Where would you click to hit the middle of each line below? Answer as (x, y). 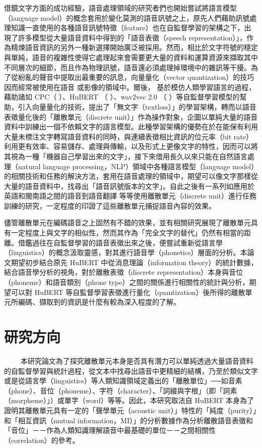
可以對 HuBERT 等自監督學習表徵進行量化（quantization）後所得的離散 (128, 292)
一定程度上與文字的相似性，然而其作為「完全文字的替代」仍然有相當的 (127, 233)
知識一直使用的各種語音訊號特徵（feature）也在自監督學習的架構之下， (127, 28)
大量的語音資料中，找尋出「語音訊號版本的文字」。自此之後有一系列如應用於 (129, 186)
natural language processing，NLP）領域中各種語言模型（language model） (136, 166)
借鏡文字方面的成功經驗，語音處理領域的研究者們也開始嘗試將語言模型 (120, 8)
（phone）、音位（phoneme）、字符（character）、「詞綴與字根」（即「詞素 (121, 390)
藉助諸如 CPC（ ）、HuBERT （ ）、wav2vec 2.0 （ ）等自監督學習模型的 (122, 97)
